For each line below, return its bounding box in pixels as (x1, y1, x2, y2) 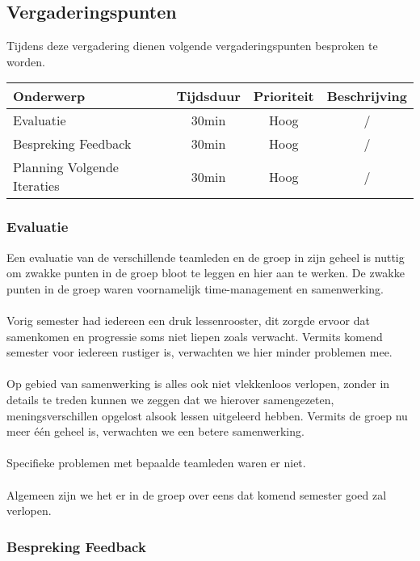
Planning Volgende (13, 158, 119, 177)
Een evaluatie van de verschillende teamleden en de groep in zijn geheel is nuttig (6, 248, 405, 265)
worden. (6, 53, 45, 70)
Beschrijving (326, 86, 407, 106)
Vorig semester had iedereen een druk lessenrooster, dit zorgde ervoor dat (6, 311, 370, 328)
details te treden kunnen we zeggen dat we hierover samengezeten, (6, 390, 334, 407)
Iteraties (13, 176, 60, 196)
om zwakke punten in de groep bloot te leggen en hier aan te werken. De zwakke (6, 264, 405, 281)
